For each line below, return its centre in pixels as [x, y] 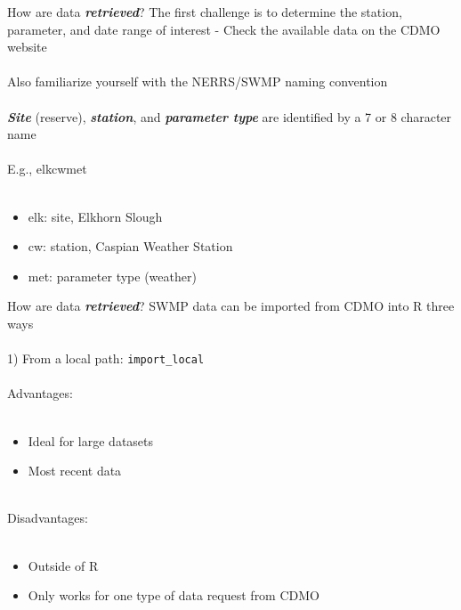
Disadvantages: [48, 518]
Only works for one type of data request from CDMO [174, 595]
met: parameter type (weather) [112, 276]
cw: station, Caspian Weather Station [130, 246]
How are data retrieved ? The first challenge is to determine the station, [205, 12]
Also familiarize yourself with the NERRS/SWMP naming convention [198, 81]
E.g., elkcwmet [47, 169]
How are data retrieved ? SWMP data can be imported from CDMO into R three [231, 306]
